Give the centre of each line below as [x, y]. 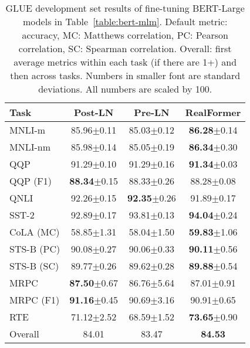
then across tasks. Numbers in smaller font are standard [125, 75]
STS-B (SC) [34, 266]
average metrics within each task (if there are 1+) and [125, 62]
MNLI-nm [30, 147]
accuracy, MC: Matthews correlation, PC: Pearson [125, 35]
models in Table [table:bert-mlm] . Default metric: [125, 21]
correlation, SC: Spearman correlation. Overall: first [125, 48]
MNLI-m [28, 130]
